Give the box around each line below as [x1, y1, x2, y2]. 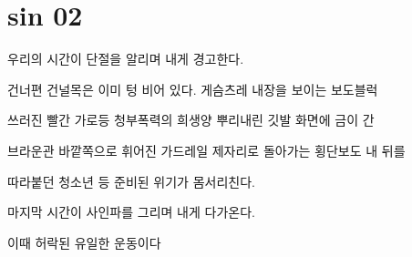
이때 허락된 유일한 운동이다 [7, 232, 161, 252]
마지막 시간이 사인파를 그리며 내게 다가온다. [7, 202, 255, 221]
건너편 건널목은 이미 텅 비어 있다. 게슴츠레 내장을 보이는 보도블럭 [7, 79, 378, 98]
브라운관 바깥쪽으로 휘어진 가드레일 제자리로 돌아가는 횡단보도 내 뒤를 [7, 140, 406, 159]
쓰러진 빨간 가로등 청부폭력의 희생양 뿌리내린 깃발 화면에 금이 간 [7, 110, 375, 129]
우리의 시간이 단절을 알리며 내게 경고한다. [7, 49, 244, 68]
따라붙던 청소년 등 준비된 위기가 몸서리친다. [7, 171, 255, 190]
